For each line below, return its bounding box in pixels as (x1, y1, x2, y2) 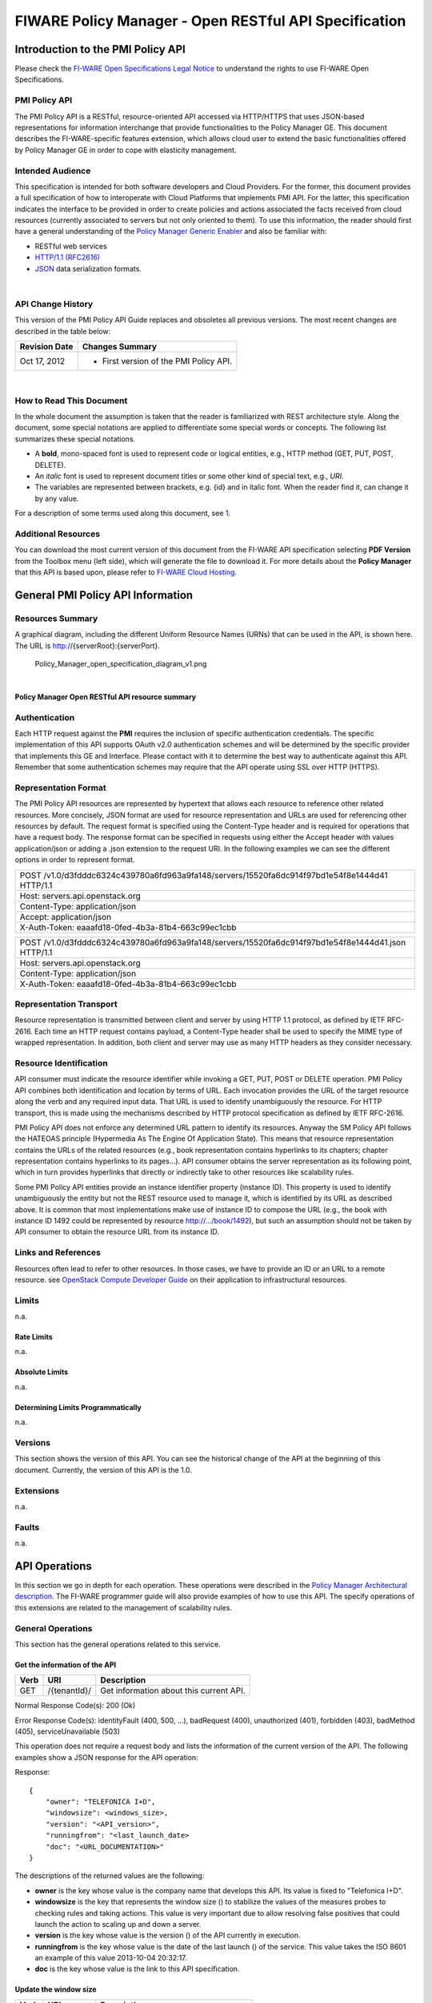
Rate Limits (14, 1332, 54, 1342)
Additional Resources (14, 528, 100, 539)
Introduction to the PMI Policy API (14, 42, 186, 56)
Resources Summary (14, 613, 98, 624)
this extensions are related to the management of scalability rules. (14, 1602, 232, 1612)
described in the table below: (14, 326, 111, 336)
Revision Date (19, 341, 74, 352)
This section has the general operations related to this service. (14, 1639, 221, 1649)
